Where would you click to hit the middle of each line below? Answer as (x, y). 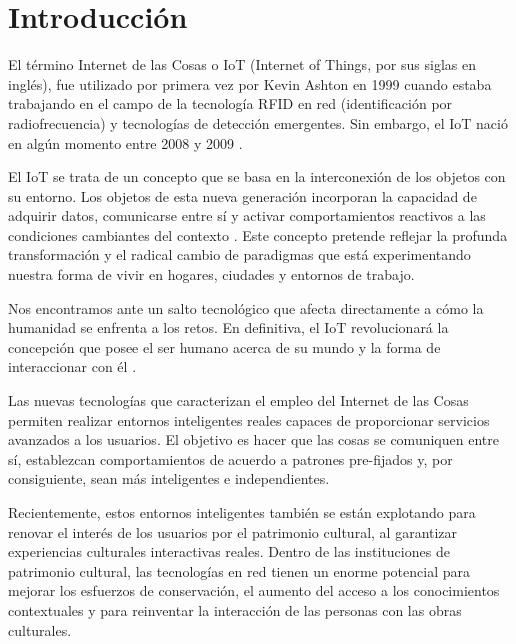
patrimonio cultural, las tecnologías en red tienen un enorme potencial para (239, 570)
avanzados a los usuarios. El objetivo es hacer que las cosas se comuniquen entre (253, 439)
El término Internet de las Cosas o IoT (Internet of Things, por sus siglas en (242, 64)
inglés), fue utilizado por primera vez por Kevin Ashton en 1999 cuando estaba (250, 83)
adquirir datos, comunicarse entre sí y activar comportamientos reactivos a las (247, 215)
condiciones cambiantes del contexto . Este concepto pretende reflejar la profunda (258, 234)
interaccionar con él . (72, 366)
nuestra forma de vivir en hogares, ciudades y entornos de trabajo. (211, 274)
